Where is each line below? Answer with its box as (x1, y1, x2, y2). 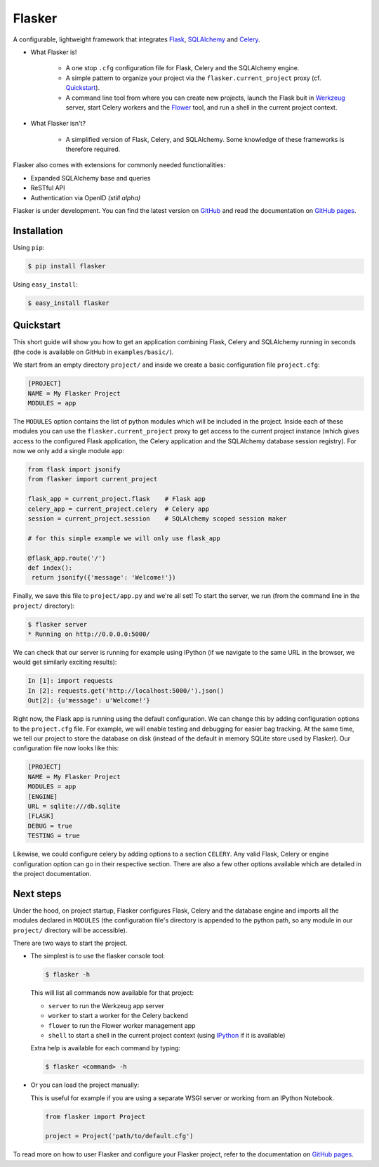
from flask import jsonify (27, 466, 121, 474)
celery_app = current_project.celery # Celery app (27, 504, 210, 513)
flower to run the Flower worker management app (48, 1021, 196, 1029)
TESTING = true (27, 832, 80, 840)
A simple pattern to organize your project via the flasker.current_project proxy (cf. (65, 74, 321, 82)
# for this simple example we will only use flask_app (27, 534, 220, 542)
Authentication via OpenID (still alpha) (30, 193, 141, 202)
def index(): (27, 563, 73, 572)
